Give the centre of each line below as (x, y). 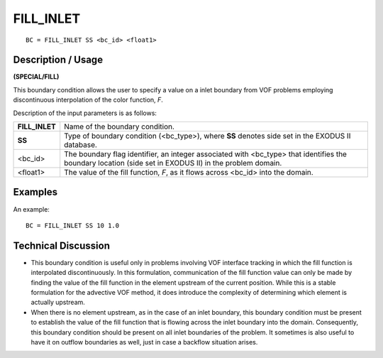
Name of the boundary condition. (120, 126)
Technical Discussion (61, 245)
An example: (31, 209)
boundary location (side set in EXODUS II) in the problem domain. (173, 163)
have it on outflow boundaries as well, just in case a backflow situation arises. (144, 342)
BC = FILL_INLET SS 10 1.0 (73, 225)
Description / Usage (58, 60)
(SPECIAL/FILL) (36, 77)
